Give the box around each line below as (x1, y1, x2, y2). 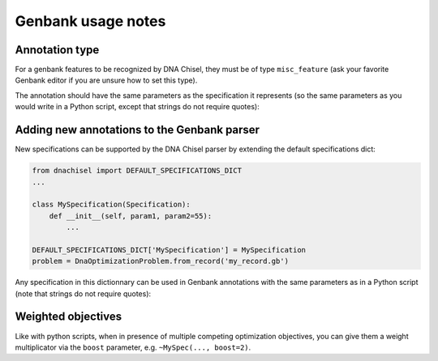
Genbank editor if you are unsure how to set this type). (15, 75, 198, 85)
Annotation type (15, 43, 100, 57)
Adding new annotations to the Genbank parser (15, 123, 260, 137)
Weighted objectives (15, 310, 122, 324)
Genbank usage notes (15, 12, 166, 30)
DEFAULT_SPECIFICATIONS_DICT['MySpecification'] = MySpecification (32, 245, 307, 254)
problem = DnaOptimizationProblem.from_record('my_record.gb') (32, 257, 290, 266)
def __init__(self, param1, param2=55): (49, 211, 213, 220)
